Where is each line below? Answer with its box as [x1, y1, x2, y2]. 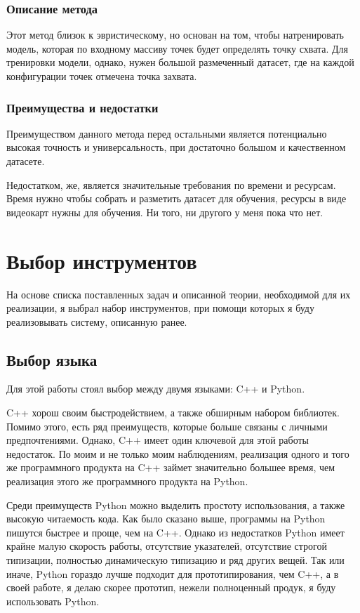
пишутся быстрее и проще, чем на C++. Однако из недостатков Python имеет [6, 525, 345, 539]
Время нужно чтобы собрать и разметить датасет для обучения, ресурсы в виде [6, 191, 347, 206]
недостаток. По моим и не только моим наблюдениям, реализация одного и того [6, 446, 349, 461]
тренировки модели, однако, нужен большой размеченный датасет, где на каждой [6, 55, 354, 70]
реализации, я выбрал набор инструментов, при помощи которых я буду [6, 301, 314, 315]
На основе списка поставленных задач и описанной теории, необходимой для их [6, 286, 351, 301]
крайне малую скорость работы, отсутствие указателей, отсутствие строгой [6, 539, 327, 553]
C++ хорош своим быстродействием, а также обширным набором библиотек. [6, 405, 340, 420]
